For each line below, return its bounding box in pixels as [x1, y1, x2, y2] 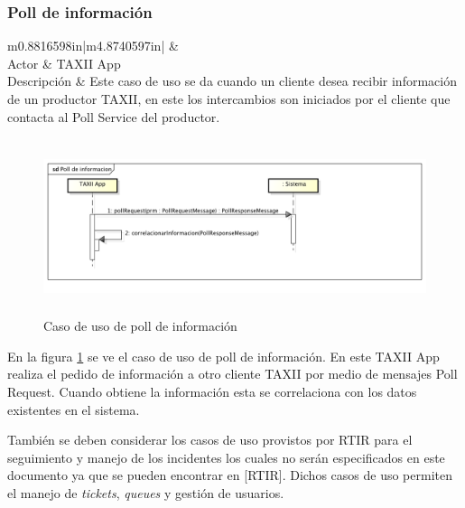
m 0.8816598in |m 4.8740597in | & [7, 36, 179, 55]
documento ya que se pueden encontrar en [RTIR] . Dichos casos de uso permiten [7, 466, 452, 484]
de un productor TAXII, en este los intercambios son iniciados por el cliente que [7, 89, 451, 108]
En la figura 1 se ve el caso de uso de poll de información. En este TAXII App [7, 346, 440, 365]
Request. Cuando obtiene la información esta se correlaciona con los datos [7, 382, 417, 401]
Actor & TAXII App [7, 53, 121, 72]
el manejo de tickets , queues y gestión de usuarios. [7, 484, 284, 502]
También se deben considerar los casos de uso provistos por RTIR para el [7, 430, 413, 449]
